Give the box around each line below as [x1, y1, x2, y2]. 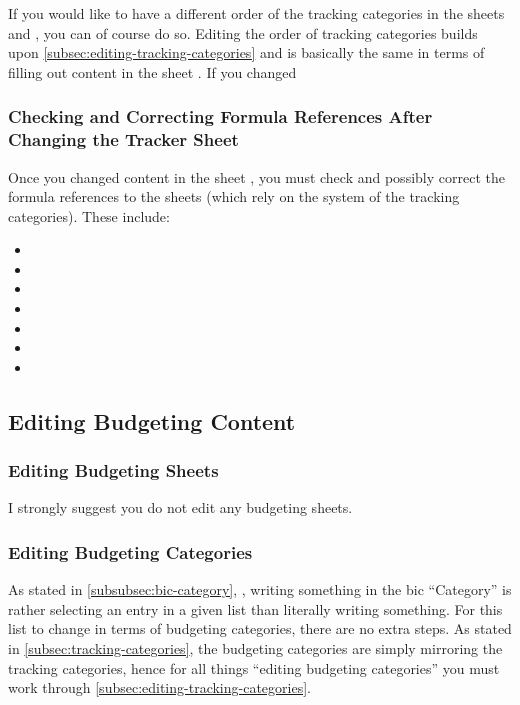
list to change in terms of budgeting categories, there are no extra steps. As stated [8, 618, 512, 639]
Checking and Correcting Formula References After [8, 104, 433, 129]
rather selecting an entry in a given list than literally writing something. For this [8, 598, 503, 619]
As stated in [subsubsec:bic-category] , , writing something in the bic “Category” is [8, 579, 512, 600]
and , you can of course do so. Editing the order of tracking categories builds [8, 22, 478, 43]
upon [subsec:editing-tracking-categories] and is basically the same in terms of [8, 42, 485, 63]
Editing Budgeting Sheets [8, 458, 219, 483]
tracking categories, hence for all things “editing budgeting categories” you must [8, 657, 500, 678]
